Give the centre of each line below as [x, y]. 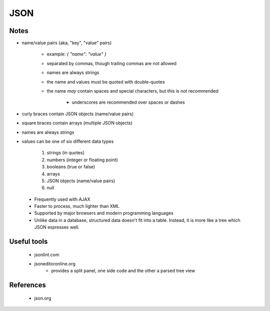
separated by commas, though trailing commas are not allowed [112, 63]
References [27, 285]
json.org [43, 298]
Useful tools [28, 242]
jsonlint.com [47, 254]
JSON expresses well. [57, 227]
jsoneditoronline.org [55, 264]
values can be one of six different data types [68, 141]
